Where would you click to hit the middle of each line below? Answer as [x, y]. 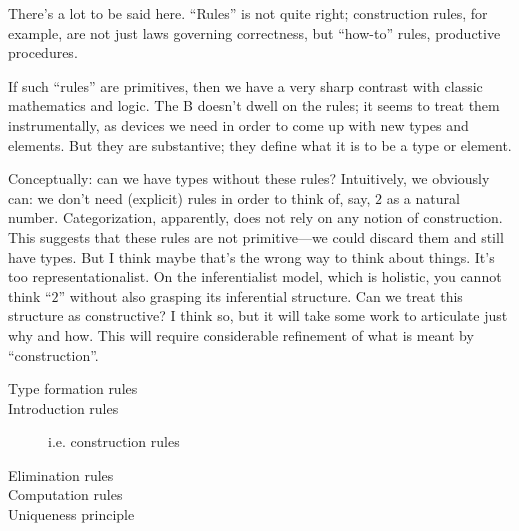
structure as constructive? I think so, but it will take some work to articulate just [258, 315]
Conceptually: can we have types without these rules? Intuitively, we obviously [249, 178]
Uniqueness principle [71, 514]
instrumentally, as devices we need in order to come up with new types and [238, 124]
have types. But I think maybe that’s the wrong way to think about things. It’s [251, 256]
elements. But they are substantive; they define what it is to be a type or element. [260, 144]
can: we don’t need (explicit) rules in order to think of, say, [189, 197]
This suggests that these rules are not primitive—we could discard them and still [256, 236]
